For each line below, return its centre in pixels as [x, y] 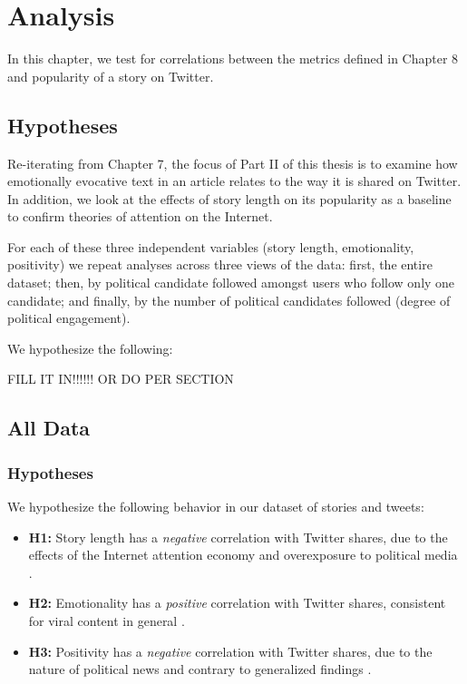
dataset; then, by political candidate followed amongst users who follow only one [231, 283]
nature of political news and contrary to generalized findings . [200, 669]
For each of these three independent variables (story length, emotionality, [211, 246]
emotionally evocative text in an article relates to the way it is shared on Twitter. [234, 181]
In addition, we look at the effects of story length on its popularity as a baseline [229, 198]
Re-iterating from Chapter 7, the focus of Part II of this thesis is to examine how [233, 163]
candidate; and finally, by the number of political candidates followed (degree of [229, 300]
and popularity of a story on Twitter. [111, 76]
